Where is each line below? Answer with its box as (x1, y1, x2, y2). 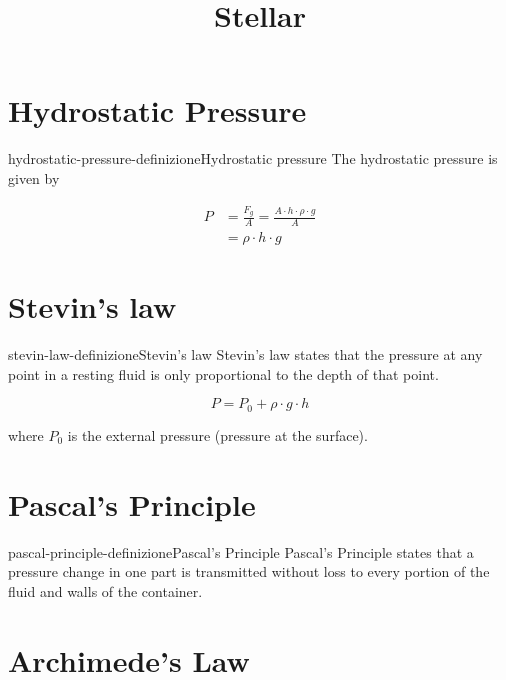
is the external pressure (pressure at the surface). (67, 424, 368, 445)
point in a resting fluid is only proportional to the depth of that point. (8, 363, 439, 384)
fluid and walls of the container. (8, 580, 203, 601)
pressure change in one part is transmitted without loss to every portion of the (8, 561, 490, 582)
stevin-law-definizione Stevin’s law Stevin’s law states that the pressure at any (8, 344, 483, 365)
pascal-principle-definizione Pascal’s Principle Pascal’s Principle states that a (8, 541, 474, 562)
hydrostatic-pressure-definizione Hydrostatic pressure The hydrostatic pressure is (8, 148, 498, 169)
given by (8, 167, 60, 188)
